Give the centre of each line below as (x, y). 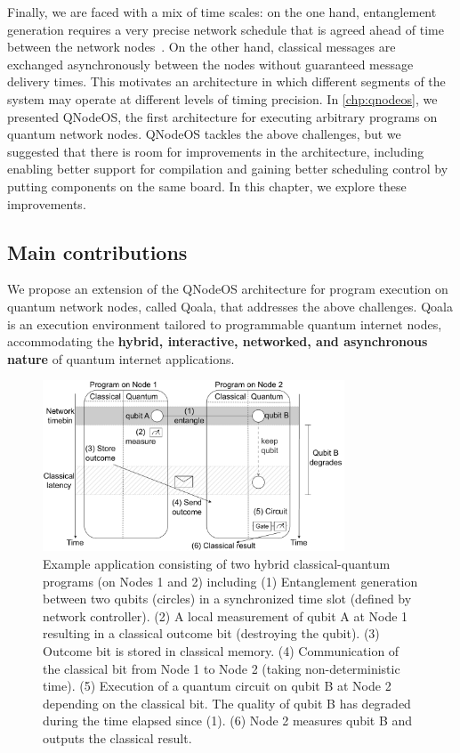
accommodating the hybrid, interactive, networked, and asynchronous (218, 341)
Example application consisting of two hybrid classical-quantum (217, 563)
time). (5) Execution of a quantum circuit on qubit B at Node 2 (217, 686)
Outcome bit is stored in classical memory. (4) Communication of (221, 650)
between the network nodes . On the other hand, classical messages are (202, 47)
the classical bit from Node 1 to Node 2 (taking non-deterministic (222, 668)
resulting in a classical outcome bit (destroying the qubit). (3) (211, 633)
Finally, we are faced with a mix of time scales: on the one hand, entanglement (222, 12)
